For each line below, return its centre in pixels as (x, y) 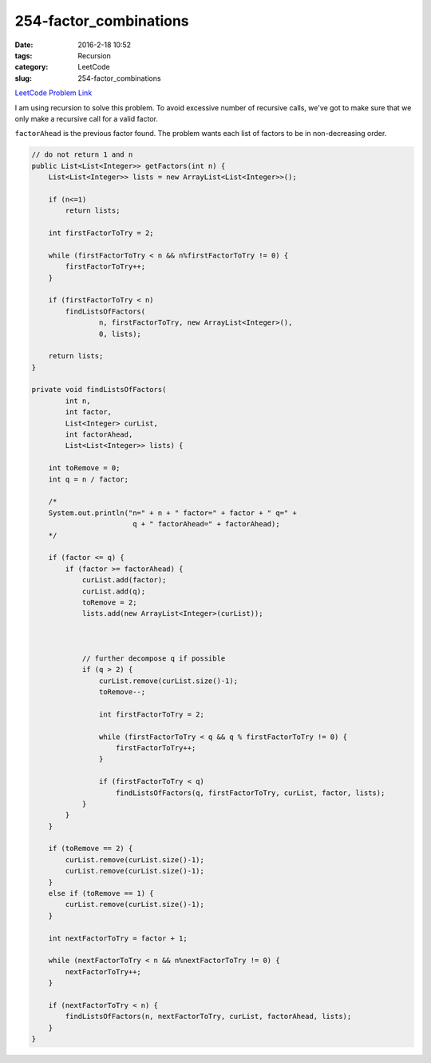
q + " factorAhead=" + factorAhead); (206, 524)
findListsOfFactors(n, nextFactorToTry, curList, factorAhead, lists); (208, 1017)
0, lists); (120, 334)
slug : (23, 78)
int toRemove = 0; (84, 468)
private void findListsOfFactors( (99, 390)
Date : (24, 45)
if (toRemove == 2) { (91, 849)
